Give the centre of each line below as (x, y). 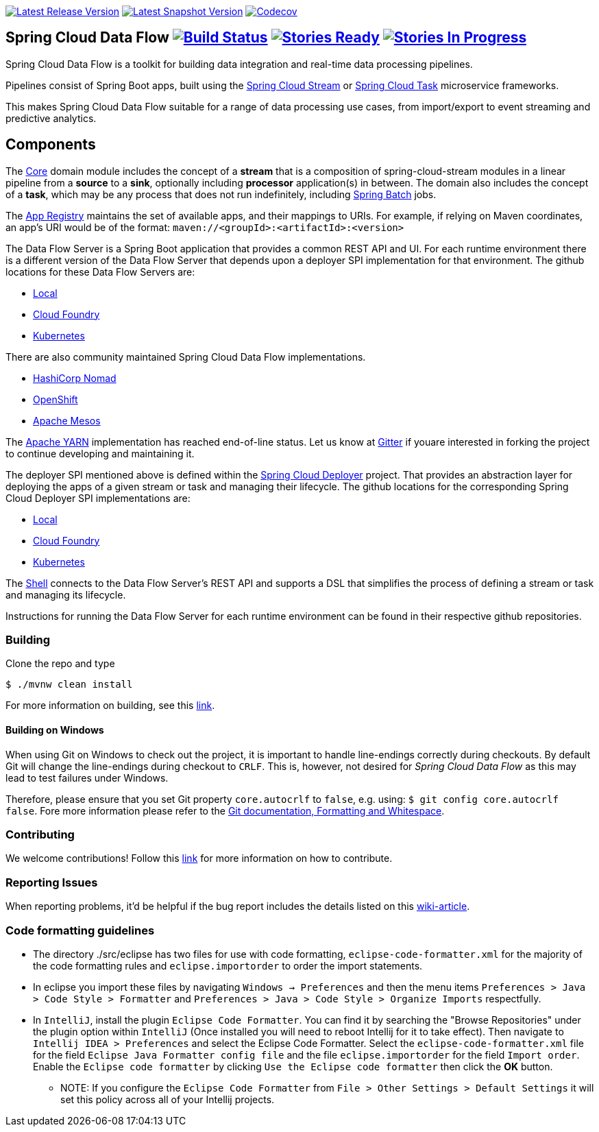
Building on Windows (55, 730)
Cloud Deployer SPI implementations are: (98, 498)
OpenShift (56, 399)
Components (51, 145)
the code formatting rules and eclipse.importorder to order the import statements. (228, 965)
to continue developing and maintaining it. (100, 453)
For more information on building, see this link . (110, 706)
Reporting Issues (52, 882)
